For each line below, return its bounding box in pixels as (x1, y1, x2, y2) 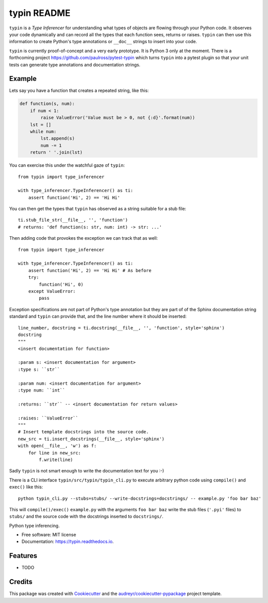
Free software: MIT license (21, 532, 76, 538)
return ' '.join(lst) (30, 149, 83, 155)
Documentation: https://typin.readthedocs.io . (21, 538, 114, 544)
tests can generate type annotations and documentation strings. (9, 62, 141, 67)
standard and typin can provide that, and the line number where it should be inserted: (9, 313, 187, 320)
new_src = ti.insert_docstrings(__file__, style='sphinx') (18, 436, 165, 442)
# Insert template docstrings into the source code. (18, 429, 149, 435)
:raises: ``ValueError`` (18, 415, 78, 421)
